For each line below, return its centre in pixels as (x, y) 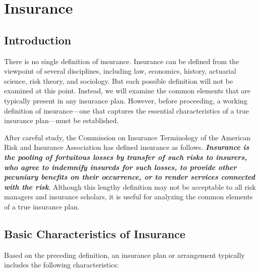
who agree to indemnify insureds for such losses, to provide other (120, 167)
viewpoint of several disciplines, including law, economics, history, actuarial (120, 71)
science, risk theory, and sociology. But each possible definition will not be (119, 80)
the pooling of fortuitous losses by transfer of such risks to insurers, (126, 157)
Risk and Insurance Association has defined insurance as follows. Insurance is (127, 147)
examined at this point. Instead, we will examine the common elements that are (127, 91)
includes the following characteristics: (61, 265)
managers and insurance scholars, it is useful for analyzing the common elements (128, 197)
